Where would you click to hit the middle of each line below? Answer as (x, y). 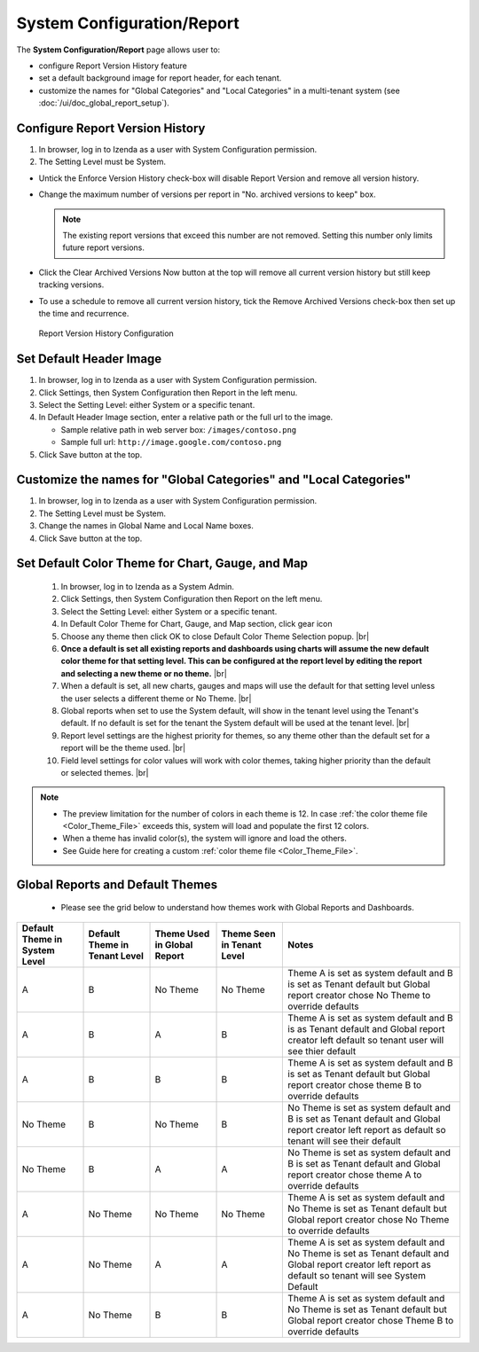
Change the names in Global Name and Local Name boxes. (146, 526)
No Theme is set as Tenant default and (369, 1253)
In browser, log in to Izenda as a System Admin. (148, 587)
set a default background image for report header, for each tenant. (160, 78)
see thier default (322, 1051)
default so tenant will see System (357, 1275)
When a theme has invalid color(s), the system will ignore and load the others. (205, 839)
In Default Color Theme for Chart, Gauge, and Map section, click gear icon (196, 624)
